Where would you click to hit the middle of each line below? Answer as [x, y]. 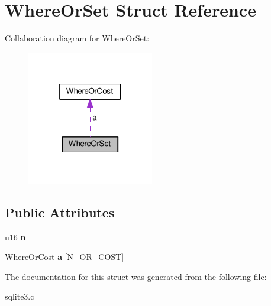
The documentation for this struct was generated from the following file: [136, 276]
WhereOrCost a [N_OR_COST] [64, 257]
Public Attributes [60, 212]
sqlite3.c [20, 296]
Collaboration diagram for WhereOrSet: [77, 38]
